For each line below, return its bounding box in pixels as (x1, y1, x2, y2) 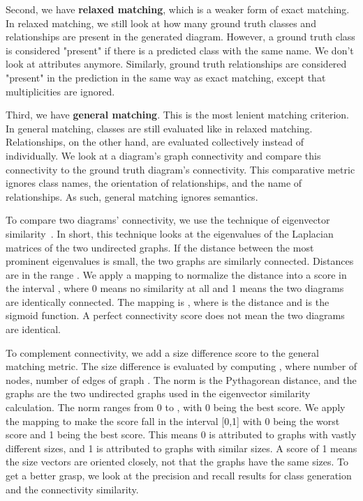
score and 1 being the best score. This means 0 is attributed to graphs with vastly (6, 427, 357, 442)
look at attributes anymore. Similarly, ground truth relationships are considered (6, 56, 347, 71)
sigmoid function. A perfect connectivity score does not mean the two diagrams (6, 308, 345, 323)
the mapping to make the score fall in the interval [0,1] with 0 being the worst (6, 413, 340, 428)
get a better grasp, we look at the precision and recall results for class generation (6, 468, 352, 482)
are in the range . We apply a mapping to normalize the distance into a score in (6, 267, 347, 282)
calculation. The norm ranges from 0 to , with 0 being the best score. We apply (6, 400, 346, 415)
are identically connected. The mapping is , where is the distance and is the (6, 294, 329, 309)
